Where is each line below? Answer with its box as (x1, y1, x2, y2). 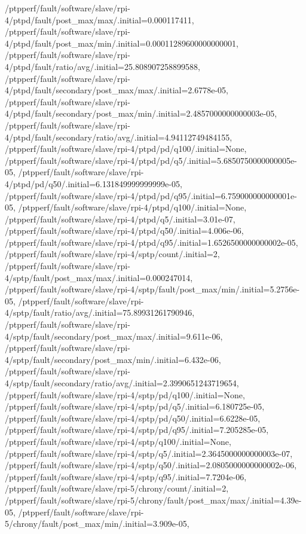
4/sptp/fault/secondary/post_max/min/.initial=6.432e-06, (5, 353, 221, 365)
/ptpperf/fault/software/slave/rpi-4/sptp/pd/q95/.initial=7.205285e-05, (5, 423, 269, 436)
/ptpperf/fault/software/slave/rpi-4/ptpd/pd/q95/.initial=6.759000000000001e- (5, 189, 297, 202)
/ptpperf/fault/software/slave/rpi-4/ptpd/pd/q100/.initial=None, (5, 142, 247, 155)
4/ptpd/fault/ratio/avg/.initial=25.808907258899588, (5, 60, 200, 72)
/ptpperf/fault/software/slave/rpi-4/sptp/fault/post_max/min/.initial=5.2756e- (5, 283, 300, 295)
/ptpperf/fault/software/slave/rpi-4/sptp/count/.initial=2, (5, 248, 220, 260)
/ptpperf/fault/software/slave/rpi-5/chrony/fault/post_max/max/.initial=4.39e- (5, 493, 302, 506)
